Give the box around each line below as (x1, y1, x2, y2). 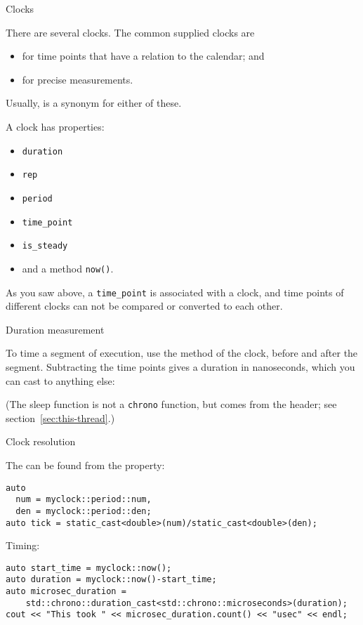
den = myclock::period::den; (15, 506, 152, 516)
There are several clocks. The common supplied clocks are (6, 25, 255, 39)
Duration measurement (6, 322, 105, 336)
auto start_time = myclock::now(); (6, 562, 172, 573)
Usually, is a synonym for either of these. (6, 96, 182, 110)
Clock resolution (6, 434, 76, 449)
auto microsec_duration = (6, 586, 126, 597)
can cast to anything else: (6, 373, 115, 388)
